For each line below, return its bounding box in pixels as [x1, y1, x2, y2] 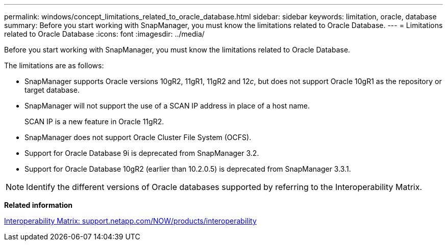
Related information [4, 201, 73, 209]
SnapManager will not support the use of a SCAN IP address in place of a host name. [24, 101, 310, 110]
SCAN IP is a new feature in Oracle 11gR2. [24, 117, 164, 126]
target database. [24, 86, 80, 94]
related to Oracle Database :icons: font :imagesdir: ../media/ [4, 30, 205, 38]
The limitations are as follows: [4, 61, 104, 70]
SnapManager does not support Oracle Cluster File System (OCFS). [24, 133, 252, 142]
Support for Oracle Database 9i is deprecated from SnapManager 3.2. [24, 149, 259, 157]
